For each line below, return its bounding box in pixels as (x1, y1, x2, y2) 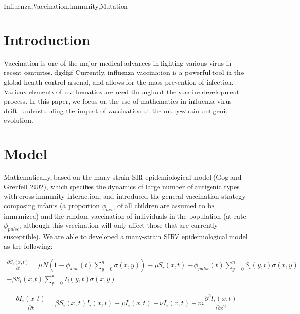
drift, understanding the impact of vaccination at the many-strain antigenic (4, 105, 229, 115)
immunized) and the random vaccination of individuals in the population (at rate (4, 210, 246, 221)
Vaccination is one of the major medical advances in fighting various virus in (4, 57, 232, 68)
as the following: (4, 240, 53, 251)
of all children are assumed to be (117, 200, 214, 210)
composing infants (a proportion (4, 200, 100, 210)
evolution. (4, 115, 33, 125)
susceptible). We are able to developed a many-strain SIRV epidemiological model (4, 231, 247, 241)
